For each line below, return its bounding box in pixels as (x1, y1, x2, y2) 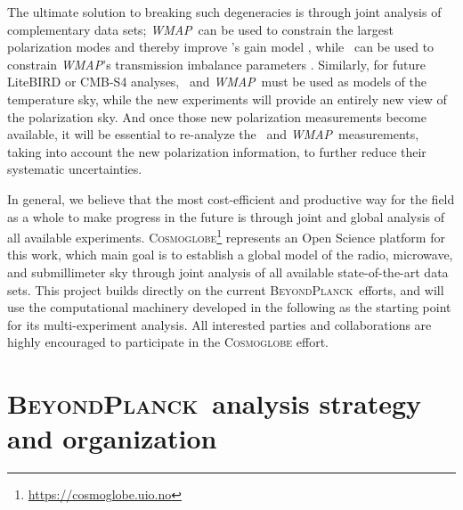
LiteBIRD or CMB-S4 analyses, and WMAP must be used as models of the (7, 72, 426, 91)
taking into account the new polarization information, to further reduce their (7, 142, 426, 160)
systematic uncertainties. (7, 160, 142, 178)
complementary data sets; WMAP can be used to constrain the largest (7, 20, 394, 38)
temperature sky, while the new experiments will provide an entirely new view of (7, 89, 447, 108)
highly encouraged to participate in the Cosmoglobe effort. (7, 333, 329, 351)
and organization (7, 420, 217, 457)
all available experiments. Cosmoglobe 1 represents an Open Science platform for (7, 226, 445, 246)
